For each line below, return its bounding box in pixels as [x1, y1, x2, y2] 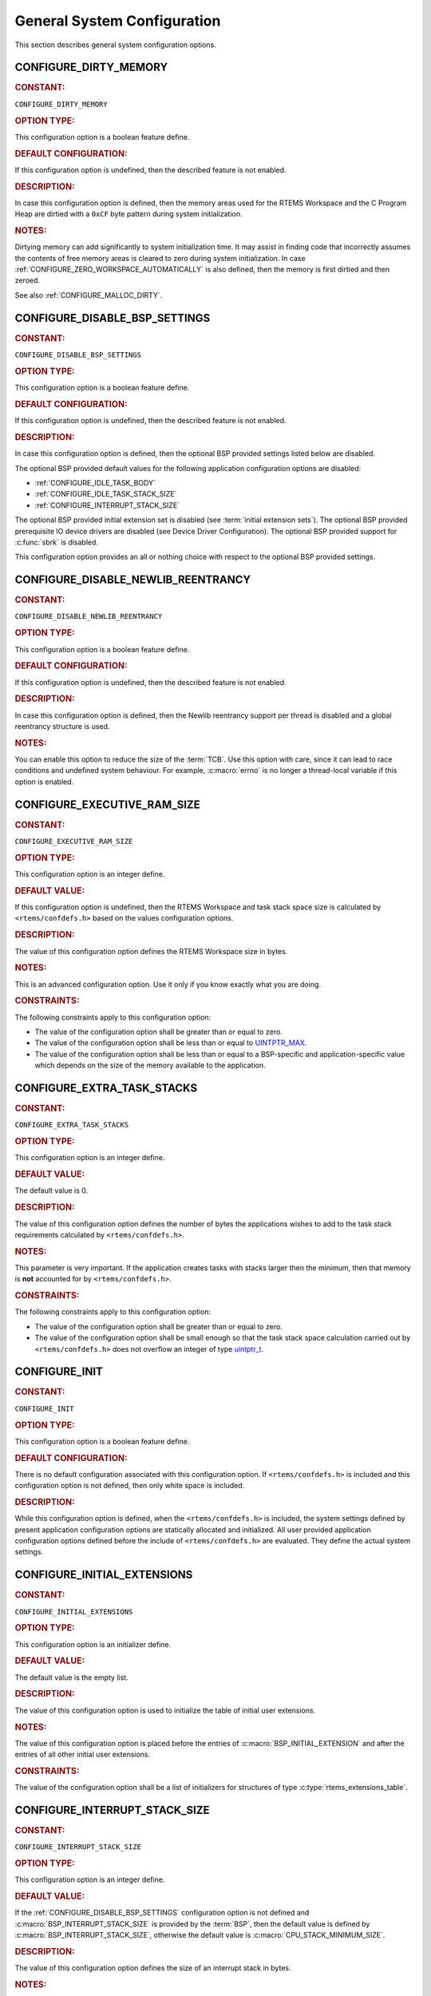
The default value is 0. [14, 1186, 89, 1195]
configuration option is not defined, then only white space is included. [14, 1481, 245, 1491]
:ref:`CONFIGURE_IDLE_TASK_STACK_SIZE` [34, 489, 177, 499]
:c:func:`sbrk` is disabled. [14, 537, 99, 547]
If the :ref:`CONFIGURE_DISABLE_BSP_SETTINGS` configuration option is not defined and [14, 1908, 310, 1918]
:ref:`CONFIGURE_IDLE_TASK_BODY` [34, 477, 156, 487]
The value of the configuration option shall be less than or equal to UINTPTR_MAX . [34, 1038, 307, 1048]
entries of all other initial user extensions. [14, 1749, 151, 1760]
